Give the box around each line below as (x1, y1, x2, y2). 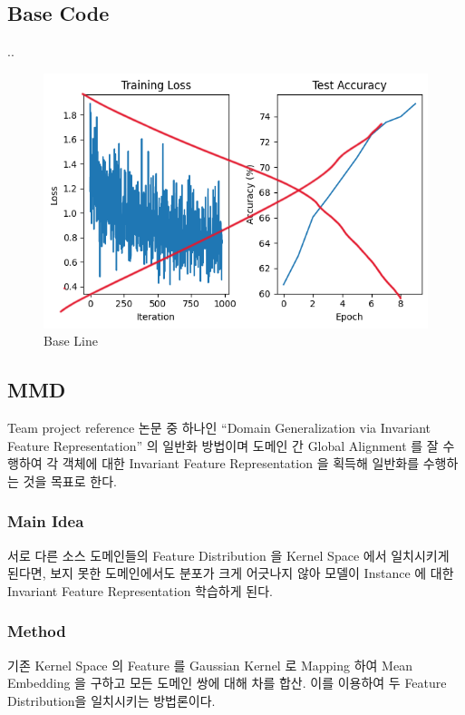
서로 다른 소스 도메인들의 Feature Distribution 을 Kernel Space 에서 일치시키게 (7, 545, 450, 564)
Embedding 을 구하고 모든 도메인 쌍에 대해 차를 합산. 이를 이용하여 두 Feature (7, 673, 447, 692)
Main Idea (7, 510, 84, 533)
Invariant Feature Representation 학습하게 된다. (7, 581, 273, 600)
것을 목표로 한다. (23, 471, 117, 490)
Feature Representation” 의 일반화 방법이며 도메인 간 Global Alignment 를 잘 (7, 436, 439, 455)
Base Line (44, 331, 98, 350)
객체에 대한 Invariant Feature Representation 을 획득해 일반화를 (62, 454, 420, 473)
